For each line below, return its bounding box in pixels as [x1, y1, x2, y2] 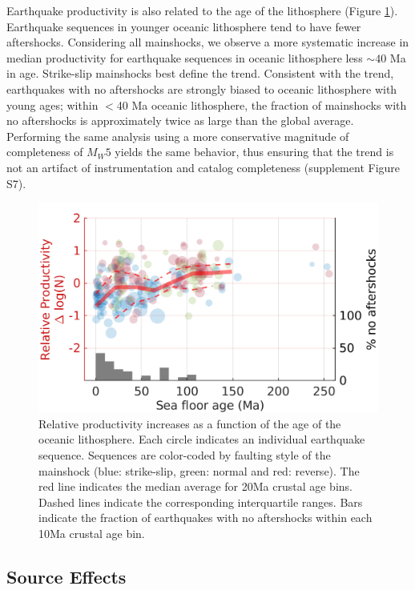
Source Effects [6, 564, 127, 588]
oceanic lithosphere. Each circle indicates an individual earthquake [38, 431, 365, 448]
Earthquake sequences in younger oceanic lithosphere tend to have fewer [6, 18, 361, 34]
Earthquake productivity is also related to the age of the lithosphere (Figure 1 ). [6, 2, 398, 18]
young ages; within [6, 96, 99, 113]
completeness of [6, 143, 83, 160]
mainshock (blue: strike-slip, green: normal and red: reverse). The [38, 462, 360, 479]
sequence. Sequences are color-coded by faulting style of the [38, 447, 331, 463]
